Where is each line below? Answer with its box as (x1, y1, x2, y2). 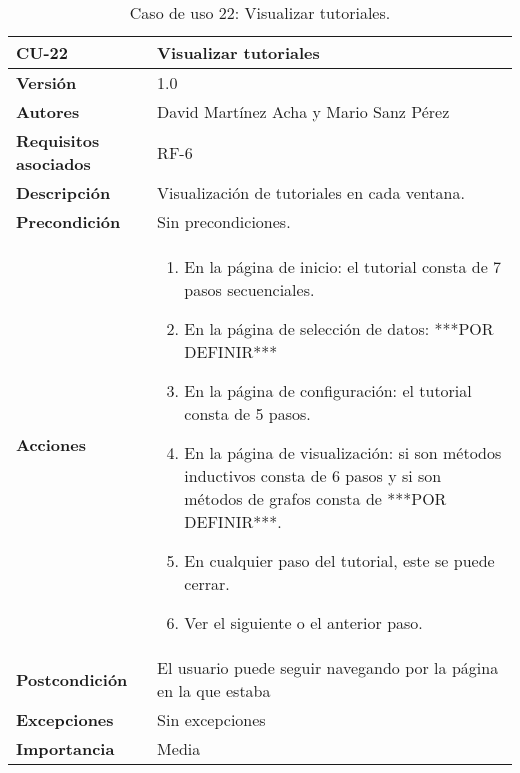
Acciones (16, 433, 86, 456)
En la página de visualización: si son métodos (184, 441, 502, 464)
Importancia (16, 737, 115, 760)
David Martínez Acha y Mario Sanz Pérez (157, 100, 450, 123)
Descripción (16, 181, 111, 204)
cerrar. (184, 572, 230, 595)
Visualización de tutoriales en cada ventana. (157, 181, 465, 204)
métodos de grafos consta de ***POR (184, 487, 447, 510)
